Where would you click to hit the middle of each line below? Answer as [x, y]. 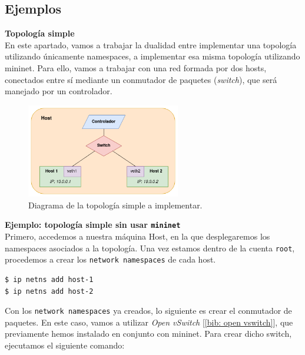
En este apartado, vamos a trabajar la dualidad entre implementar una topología [151, 44]
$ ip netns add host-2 [49, 291]
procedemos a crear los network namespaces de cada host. [110, 259]
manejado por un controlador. [59, 91]
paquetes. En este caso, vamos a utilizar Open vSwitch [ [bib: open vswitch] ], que [149, 322]
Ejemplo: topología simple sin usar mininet [93, 225]
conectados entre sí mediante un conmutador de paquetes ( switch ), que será [141, 79]
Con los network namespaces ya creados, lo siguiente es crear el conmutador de [148, 311]
